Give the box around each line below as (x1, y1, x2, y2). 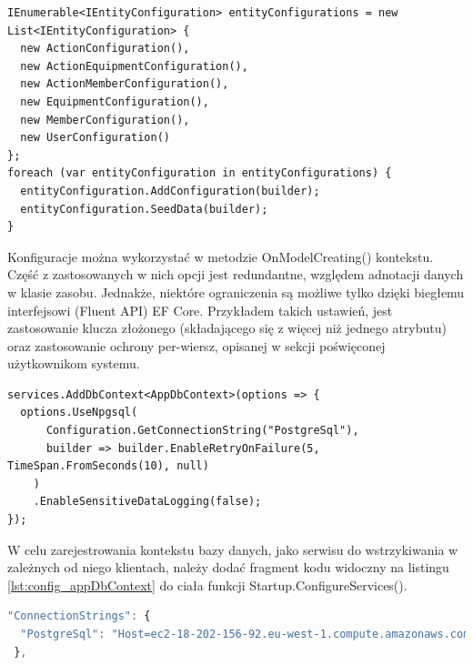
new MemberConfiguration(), (20, 113, 190, 126)
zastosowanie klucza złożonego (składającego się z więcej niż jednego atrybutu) (7, 318, 447, 338)
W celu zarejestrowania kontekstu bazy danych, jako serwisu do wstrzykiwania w (7, 539, 458, 559)
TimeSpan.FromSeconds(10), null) (7, 459, 209, 473)
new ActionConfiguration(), (20, 42, 190, 55)
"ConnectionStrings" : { (7, 610, 151, 623)
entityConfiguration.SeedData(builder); (20, 202, 268, 216)
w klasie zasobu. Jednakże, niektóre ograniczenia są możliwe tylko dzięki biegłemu (7, 282, 465, 301)
